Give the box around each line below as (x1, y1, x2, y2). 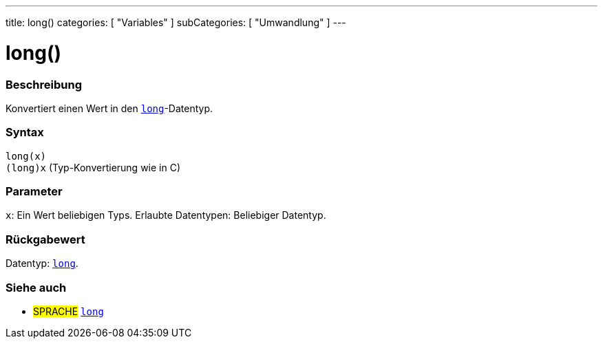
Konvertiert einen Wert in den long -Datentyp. (6, 102, 213, 114)
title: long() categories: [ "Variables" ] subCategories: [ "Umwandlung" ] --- (6, 17, 346, 28)
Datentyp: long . (6, 257, 78, 270)
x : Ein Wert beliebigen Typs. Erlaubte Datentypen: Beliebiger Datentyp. (6, 209, 326, 222)
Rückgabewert (6, 232, 85, 246)
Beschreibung (6, 77, 83, 92)
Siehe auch (6, 280, 67, 294)
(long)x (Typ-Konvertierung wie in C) (6, 161, 181, 173)
